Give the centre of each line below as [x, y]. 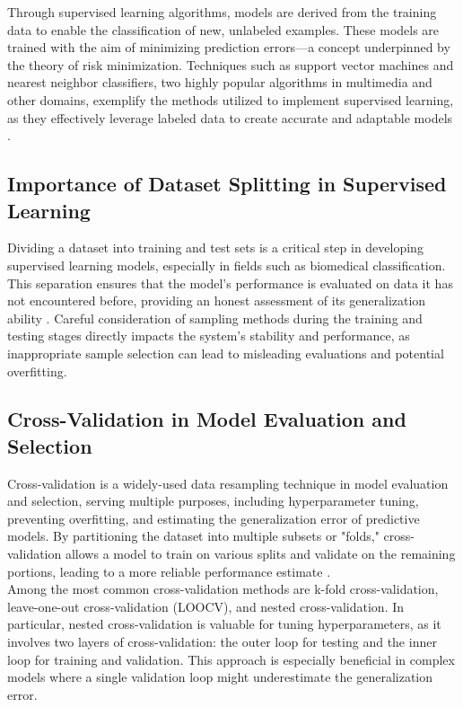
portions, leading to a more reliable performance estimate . [169, 571]
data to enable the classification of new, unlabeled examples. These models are [223, 29]
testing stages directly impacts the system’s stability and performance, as [209, 336]
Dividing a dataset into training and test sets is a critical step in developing [215, 247]
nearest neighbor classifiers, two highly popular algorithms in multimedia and [220, 82]
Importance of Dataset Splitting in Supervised [227, 184]
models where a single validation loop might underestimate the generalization [220, 677]
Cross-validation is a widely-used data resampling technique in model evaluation [228, 483]
